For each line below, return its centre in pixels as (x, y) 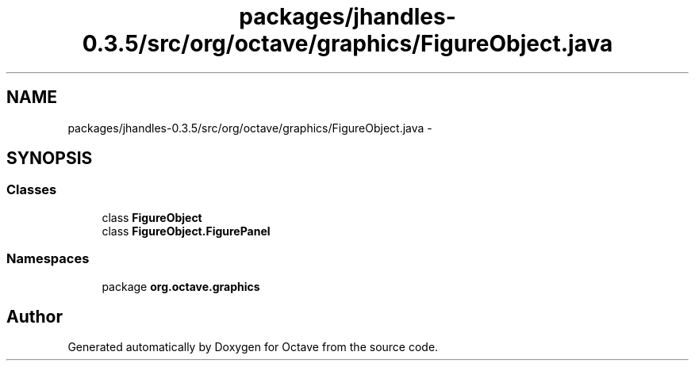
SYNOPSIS (50, 159)
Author (35, 316)
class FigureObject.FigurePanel (186, 231)
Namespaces (48, 259)
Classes (32, 190)
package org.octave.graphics (181, 286)
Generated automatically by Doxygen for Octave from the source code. (253, 347)
